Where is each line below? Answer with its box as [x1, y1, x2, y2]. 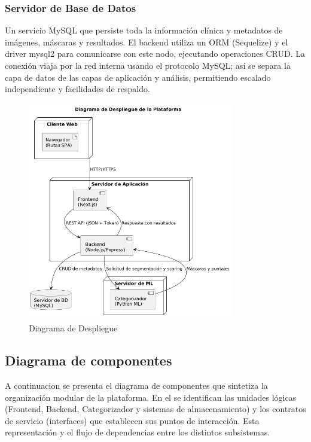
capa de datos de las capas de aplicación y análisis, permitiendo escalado [5, 71, 271, 83]
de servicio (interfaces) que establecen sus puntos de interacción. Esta [5, 414, 260, 426]
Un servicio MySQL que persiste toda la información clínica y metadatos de [5, 24, 283, 36]
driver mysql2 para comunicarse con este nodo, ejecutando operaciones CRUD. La [5, 47, 305, 60]
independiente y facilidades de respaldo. [5, 83, 150, 95]
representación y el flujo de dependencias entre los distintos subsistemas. [5, 426, 270, 438]
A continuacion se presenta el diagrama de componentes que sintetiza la [5, 379, 268, 392]
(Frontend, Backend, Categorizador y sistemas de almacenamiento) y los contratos [5, 403, 306, 415]
